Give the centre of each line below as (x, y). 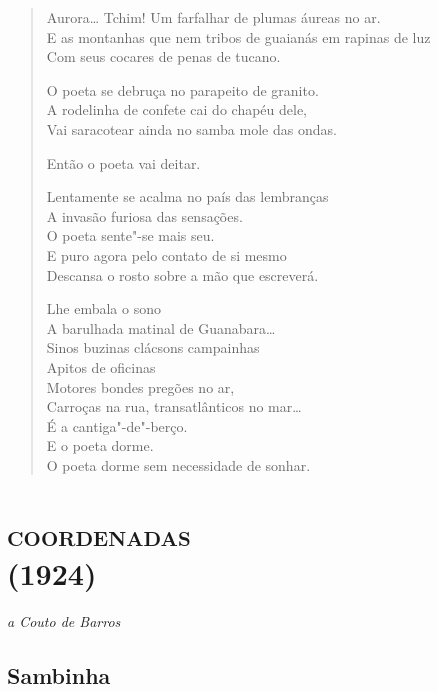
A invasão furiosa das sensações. (144, 215)
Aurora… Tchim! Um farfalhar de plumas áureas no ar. (213, 17)
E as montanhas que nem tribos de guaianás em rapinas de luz (238, 36)
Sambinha (59, 674)
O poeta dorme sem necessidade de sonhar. (178, 464)
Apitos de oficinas (101, 366)
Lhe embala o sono (103, 308)
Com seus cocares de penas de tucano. (163, 56)
